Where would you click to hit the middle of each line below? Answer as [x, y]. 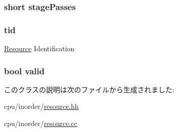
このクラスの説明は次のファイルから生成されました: [89, 89]
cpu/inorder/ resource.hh [41, 106]
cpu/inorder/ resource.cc [41, 123]
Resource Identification [39, 48]
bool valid [24, 71]
